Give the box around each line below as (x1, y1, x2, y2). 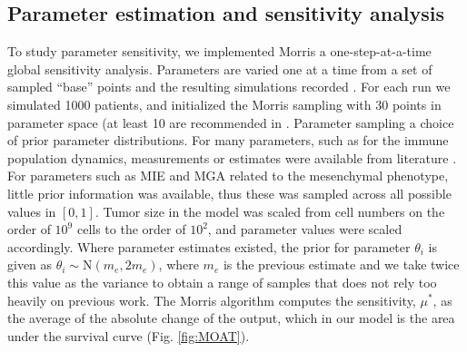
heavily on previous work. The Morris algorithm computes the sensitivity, (7, 290, 416, 309)
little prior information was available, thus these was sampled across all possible (7, 183, 452, 202)
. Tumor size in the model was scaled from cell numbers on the (94, 201, 445, 220)
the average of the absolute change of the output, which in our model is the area (7, 308, 455, 328)
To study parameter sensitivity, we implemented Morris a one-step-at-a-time (7, 42, 432, 61)
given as (7, 255, 53, 274)
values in (7, 201, 56, 220)
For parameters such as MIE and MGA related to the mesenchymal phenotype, (7, 166, 449, 185)
